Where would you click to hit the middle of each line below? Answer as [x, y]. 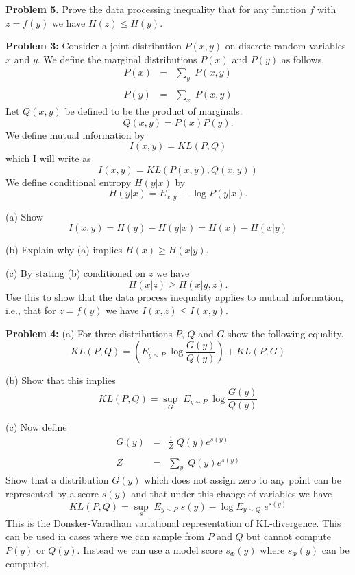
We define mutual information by [75, 134]
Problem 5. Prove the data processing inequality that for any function [156, 9]
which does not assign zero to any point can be [243, 480]
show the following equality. [286, 333]
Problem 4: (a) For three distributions [89, 333]
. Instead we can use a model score [150, 550]
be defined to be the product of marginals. [154, 111]
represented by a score [52, 494]
